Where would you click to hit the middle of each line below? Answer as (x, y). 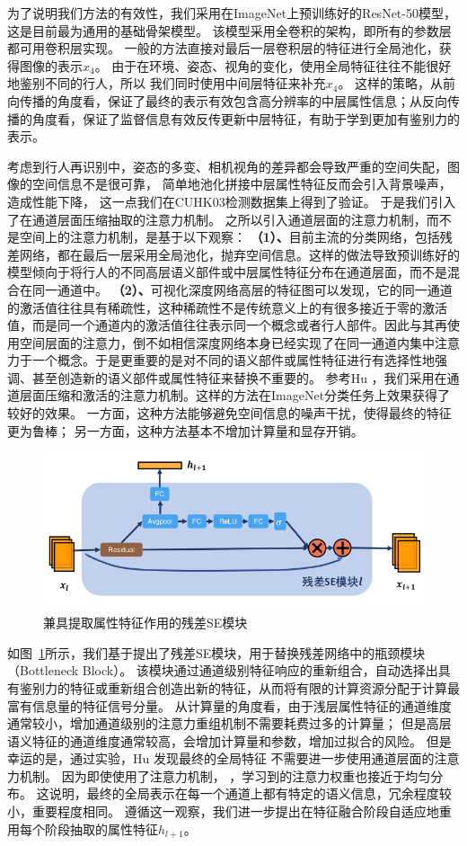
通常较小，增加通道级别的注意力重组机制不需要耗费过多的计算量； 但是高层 (229, 723)
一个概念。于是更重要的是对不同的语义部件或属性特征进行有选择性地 (233, 360)
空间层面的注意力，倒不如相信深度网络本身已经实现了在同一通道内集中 (227, 342)
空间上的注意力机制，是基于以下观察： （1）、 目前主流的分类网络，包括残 (236, 237)
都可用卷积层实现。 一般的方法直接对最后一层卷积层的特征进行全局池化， (223, 48)
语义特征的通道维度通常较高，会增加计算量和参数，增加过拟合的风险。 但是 (229, 740)
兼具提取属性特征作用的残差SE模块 (145, 623)
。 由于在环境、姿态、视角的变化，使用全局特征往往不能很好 (273, 65)
